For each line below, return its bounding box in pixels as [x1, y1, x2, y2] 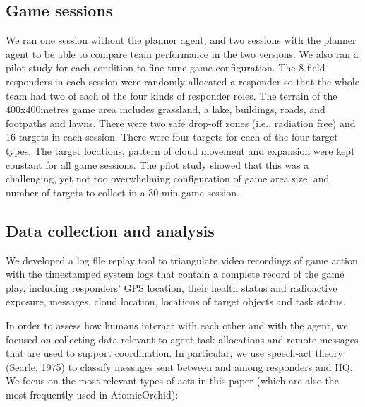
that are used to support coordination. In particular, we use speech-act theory [6, 346, 343, 360]
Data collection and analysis [6, 219, 215, 241]
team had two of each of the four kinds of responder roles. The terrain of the [6, 88, 337, 102]
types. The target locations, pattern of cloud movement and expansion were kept [6, 143, 355, 158]
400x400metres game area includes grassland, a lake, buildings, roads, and [6, 102, 325, 117]
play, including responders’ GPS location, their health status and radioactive [6, 280, 337, 295]
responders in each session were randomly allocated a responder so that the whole [6, 73, 359, 88]
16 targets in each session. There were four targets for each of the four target [6, 129, 338, 144]
